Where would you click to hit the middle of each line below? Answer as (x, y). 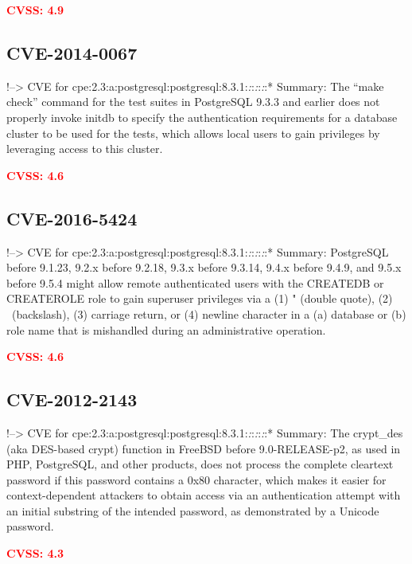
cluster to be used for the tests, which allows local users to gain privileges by (193, 133)
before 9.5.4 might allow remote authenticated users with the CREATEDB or (195, 282)
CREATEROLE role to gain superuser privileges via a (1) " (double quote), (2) (200, 298)
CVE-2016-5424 (72, 218)
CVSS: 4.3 (35, 553)
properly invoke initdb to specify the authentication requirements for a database (202, 117)
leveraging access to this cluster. (85, 149)
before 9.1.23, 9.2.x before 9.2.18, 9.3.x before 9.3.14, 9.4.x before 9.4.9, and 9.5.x (204, 267)
